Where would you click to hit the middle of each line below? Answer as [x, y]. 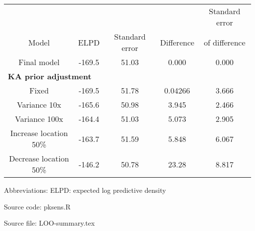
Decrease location [39, 158]
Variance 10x [39, 104]
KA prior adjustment [50, 76]
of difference [225, 42]
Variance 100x [39, 119]
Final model [39, 62]
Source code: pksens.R [37, 206]
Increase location [39, 133]
